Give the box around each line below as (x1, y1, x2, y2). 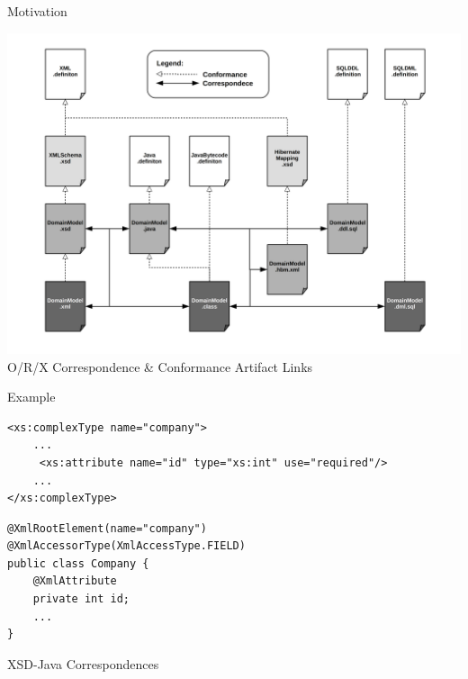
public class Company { (7, 557, 149, 570)
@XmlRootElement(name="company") (7, 521, 207, 535)
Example (7, 387, 56, 406)
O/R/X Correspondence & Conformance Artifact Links (7, 357, 313, 376)
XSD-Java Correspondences (7, 654, 159, 673)
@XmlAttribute (32, 575, 117, 588)
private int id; (32, 593, 130, 606)
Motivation (7, 2, 67, 20)
